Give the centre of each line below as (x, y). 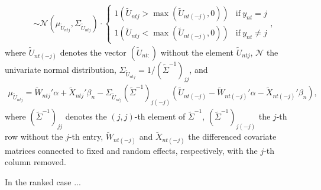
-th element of (160, 116)
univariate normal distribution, (61, 69)
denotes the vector (93, 52)
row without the (34, 136)
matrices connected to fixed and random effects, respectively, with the (131, 150)
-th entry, (86, 136)
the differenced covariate (232, 136)
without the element (197, 52)
